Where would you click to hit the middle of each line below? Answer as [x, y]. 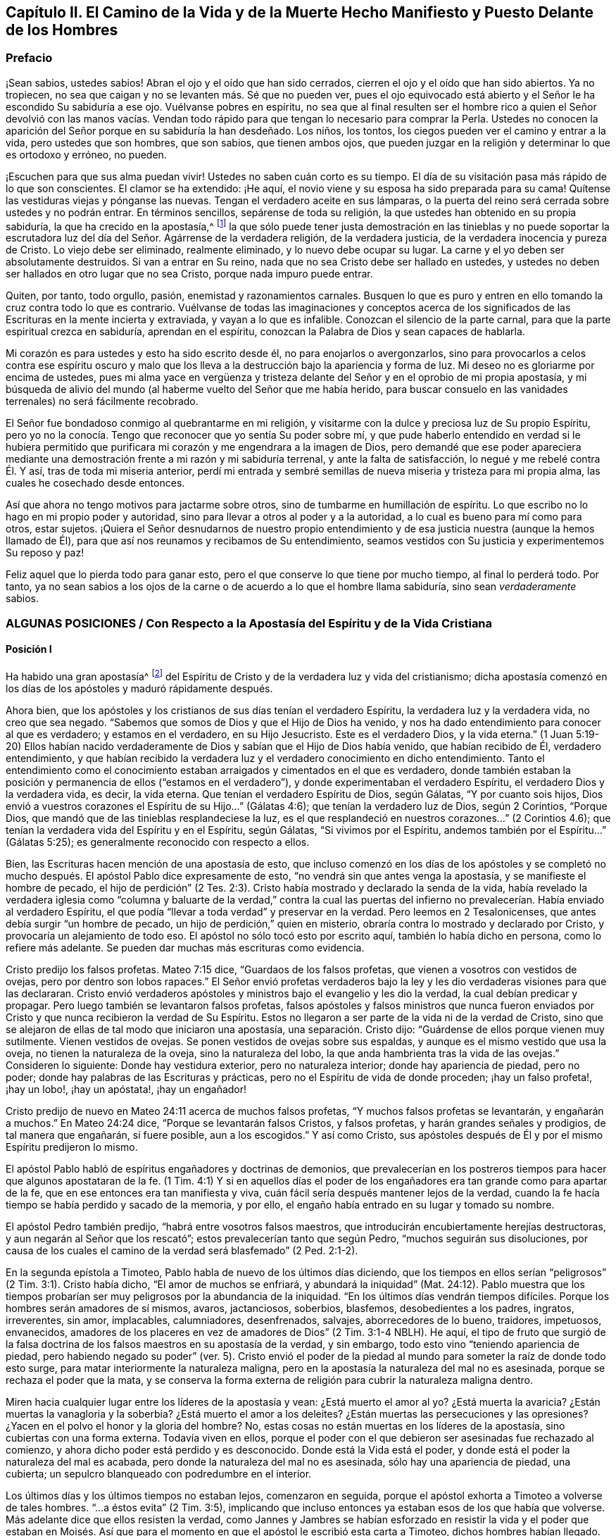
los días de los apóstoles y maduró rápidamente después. [139, 688]
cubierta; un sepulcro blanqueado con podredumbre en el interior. [159, 1473]
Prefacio [29, 58]
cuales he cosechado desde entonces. [95, 483]
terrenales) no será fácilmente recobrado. [102, 401]
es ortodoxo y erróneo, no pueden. [86, 154]
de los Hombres [62, 30]
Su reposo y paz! [45, 553]
